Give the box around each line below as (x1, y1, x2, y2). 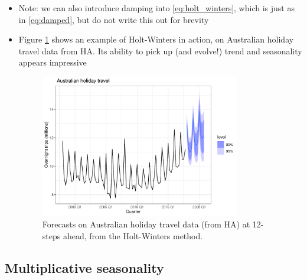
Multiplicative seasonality (5, 258, 164, 276)
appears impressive (18, 56, 87, 69)
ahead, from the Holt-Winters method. (63, 229, 203, 242)
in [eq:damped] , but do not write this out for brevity (18, 13, 209, 25)
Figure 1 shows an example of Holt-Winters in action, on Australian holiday (18, 33, 294, 45)
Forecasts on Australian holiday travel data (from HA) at (42, 218, 250, 230)
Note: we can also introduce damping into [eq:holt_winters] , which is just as (18, 2, 295, 14)
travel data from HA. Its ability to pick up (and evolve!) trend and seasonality (18, 44, 302, 57)
